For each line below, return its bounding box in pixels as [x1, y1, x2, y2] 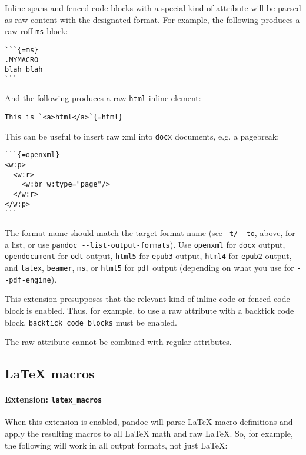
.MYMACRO [5, 55, 39, 64]
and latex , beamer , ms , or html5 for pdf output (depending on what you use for [5, 261, 294, 273]
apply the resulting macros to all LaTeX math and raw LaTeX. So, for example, [5, 427, 293, 439]
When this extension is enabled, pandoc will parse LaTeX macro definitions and [5, 416, 293, 428]
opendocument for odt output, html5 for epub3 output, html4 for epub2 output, [5, 250, 292, 262]
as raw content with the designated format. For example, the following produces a [5, 13, 300, 25]
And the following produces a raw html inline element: [5, 92, 201, 104]
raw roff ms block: [5, 25, 68, 37]
